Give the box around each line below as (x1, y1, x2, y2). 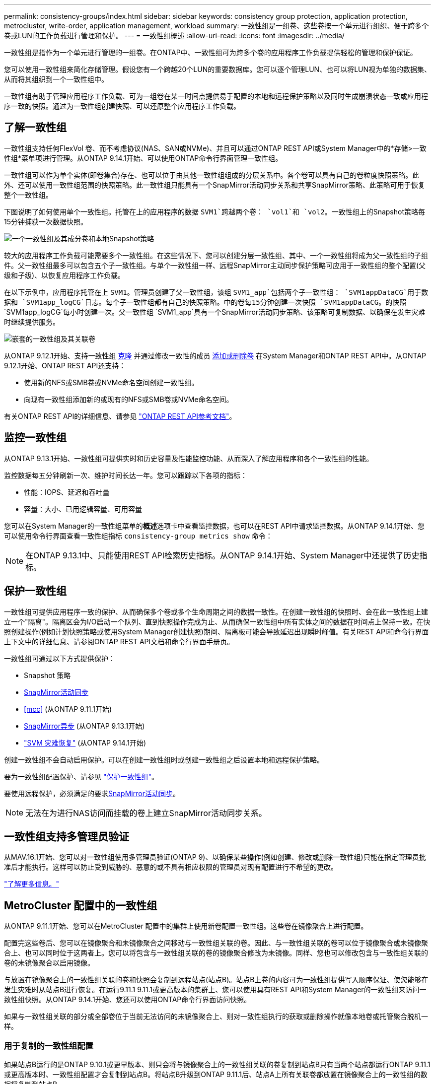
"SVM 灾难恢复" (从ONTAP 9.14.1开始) (24, 738, 146, 747)
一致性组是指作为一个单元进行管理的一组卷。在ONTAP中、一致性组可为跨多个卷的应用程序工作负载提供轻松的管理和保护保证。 (4, 48, 417, 57)
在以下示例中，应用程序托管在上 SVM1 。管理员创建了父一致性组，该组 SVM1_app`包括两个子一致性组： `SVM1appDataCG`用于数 (4, 287, 429, 296)
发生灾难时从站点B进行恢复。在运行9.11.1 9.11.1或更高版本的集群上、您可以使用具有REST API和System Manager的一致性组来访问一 (4, 985, 427, 994)
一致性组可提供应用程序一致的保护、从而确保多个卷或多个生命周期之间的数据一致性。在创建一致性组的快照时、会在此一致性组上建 (4, 607, 428, 616)
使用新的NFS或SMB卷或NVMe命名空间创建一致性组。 (24, 378, 199, 387)
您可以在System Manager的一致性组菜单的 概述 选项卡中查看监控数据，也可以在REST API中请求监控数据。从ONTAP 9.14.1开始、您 (4, 521, 425, 530)
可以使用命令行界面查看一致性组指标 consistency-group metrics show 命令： (4, 531, 273, 540)
